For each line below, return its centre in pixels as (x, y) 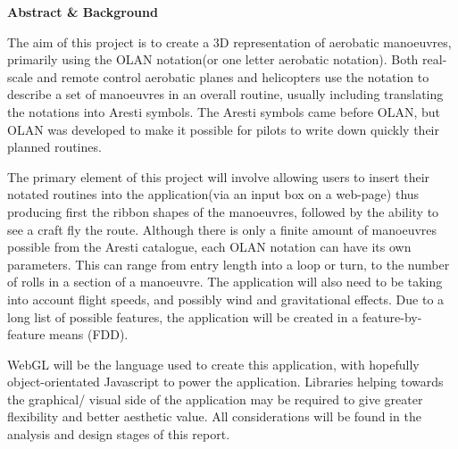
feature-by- (392, 316)
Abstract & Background (83, 12)
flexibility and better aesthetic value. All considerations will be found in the (214, 416)
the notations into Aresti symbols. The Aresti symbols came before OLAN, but (224, 111)
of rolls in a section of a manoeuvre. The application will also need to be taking (225, 282)
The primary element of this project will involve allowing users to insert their (219, 176)
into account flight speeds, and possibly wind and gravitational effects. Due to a (226, 299)
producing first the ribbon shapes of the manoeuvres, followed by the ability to (223, 211)
